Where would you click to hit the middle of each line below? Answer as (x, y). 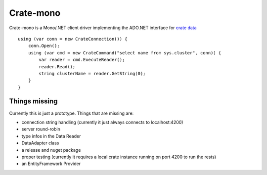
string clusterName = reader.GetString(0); (92, 73)
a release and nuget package (51, 150)
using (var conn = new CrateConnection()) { (73, 39)
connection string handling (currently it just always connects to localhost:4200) (102, 122)
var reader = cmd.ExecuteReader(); (82, 60)
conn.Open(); (44, 46)
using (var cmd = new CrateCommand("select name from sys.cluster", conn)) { (125, 53)
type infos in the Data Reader (51, 136)
